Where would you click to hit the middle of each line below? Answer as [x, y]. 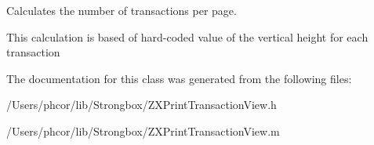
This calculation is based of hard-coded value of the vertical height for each [187, 36]
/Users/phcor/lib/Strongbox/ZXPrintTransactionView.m [143, 130]
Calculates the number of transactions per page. [122, 10]
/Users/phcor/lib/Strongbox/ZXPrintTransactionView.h [142, 105]
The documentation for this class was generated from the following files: [179, 78]
